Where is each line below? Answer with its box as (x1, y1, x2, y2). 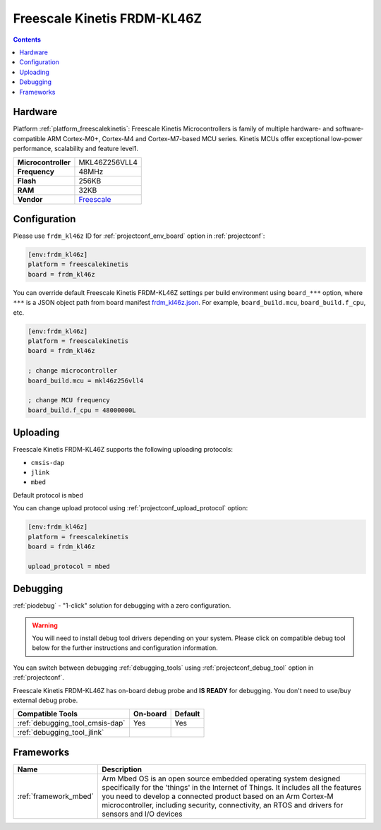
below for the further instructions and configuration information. (32, 644, 218, 652)
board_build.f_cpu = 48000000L (28, 406, 137, 414)
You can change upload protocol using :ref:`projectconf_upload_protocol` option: (13, 504, 248, 512)
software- (335, 124, 364, 133)
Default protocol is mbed (13, 491, 84, 499)
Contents (13, 35, 42, 44)
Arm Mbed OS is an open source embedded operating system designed (101, 774, 341, 783)
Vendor (17, 194, 43, 204)
